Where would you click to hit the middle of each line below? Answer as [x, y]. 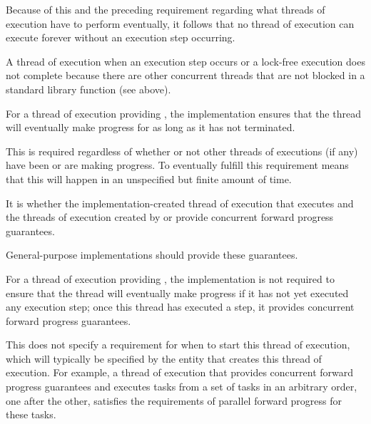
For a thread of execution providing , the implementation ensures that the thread [183, 113]
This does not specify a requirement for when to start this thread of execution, [178, 345]
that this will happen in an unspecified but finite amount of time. [149, 179]
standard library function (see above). [88, 89]
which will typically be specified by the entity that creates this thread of [164, 358]
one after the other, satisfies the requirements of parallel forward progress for [174, 400]
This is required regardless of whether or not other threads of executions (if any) [182, 151]
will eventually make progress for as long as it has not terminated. [151, 127]
